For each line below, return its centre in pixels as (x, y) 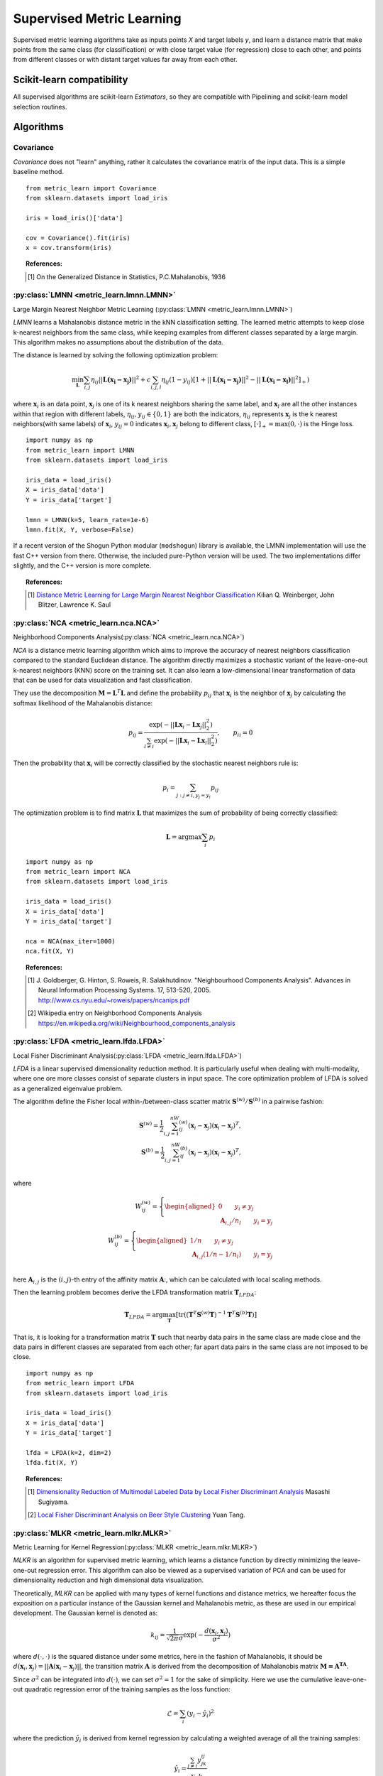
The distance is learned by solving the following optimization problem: (116, 355)
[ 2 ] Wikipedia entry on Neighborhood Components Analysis (115, 1013)
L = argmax (184, 837)
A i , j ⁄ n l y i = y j (246, 1221)
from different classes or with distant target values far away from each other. (125, 60)
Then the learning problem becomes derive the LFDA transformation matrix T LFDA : (135, 1293)
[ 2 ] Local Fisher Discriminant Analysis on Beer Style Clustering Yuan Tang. (137, 1515)
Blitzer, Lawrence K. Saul (74, 605)
